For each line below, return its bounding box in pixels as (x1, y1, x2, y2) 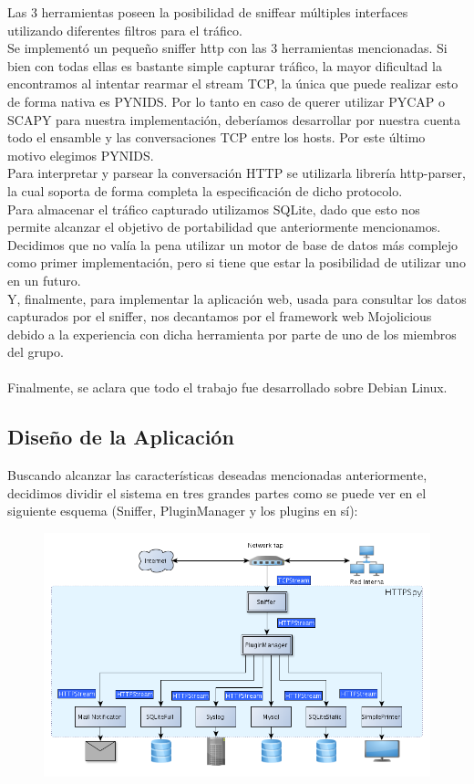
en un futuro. (7, 270, 81, 289)
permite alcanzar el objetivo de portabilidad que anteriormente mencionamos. (7, 217, 441, 236)
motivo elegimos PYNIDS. (7, 145, 154, 164)
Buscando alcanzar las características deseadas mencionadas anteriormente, (7, 465, 428, 485)
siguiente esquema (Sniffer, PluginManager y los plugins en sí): (7, 501, 358, 520)
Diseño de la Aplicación (7, 423, 234, 451)
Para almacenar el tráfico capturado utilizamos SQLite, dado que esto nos (7, 199, 420, 218)
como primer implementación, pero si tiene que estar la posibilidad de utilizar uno (7, 253, 466, 272)
